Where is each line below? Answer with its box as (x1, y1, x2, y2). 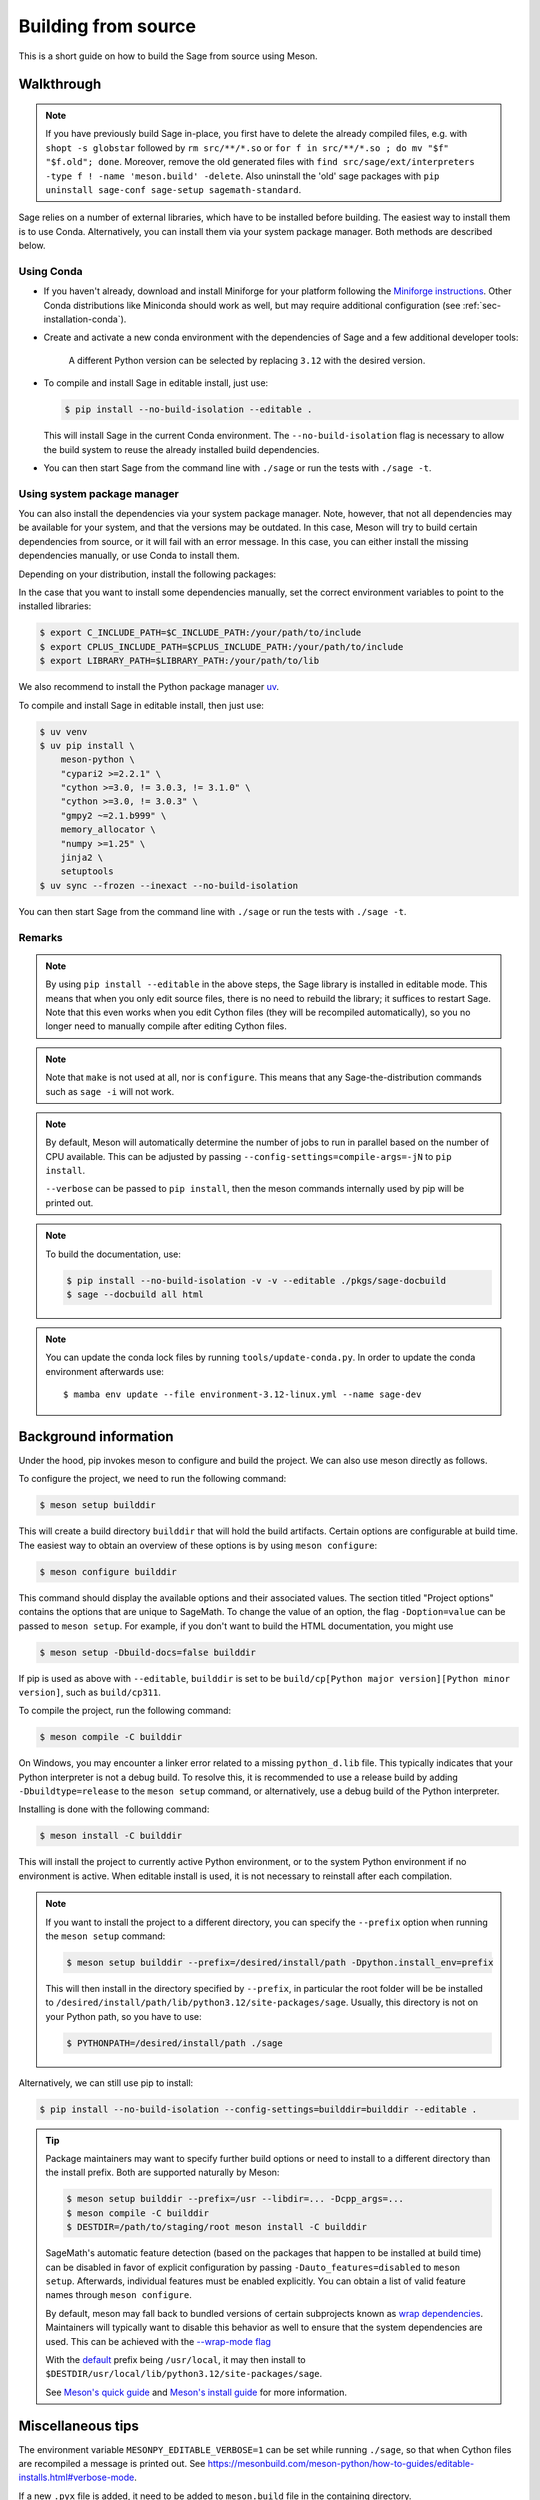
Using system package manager (18, 486, 179, 500)
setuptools (60, 866, 114, 877)
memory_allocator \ (60, 824, 157, 835)
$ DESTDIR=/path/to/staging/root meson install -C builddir (66, 2221, 368, 2233)
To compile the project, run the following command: (18, 1705, 232, 1717)
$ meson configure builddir (39, 1566, 177, 1577)
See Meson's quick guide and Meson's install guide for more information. (45, 2386, 347, 2398)
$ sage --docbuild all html (66, 1289, 204, 1300)
